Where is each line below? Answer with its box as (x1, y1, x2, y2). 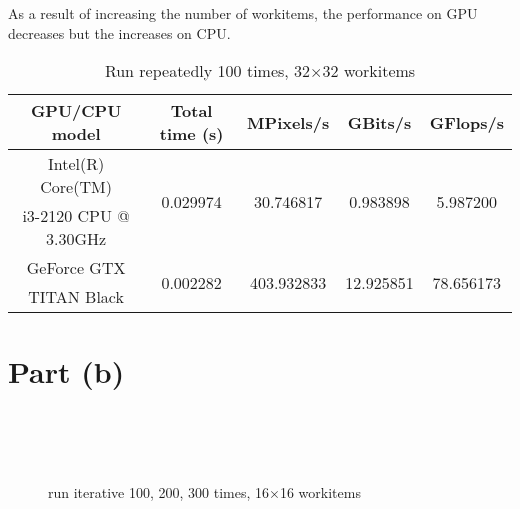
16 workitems (279, 482, 361, 503)
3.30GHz (46, 227, 107, 251)
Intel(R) (47, 152, 105, 176)
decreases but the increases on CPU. (8, 22, 231, 43)
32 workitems (322, 59, 416, 83)
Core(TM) (40, 175, 112, 199)
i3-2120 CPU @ (22, 204, 130, 228)
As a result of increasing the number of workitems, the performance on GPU (8, 3, 478, 23)
